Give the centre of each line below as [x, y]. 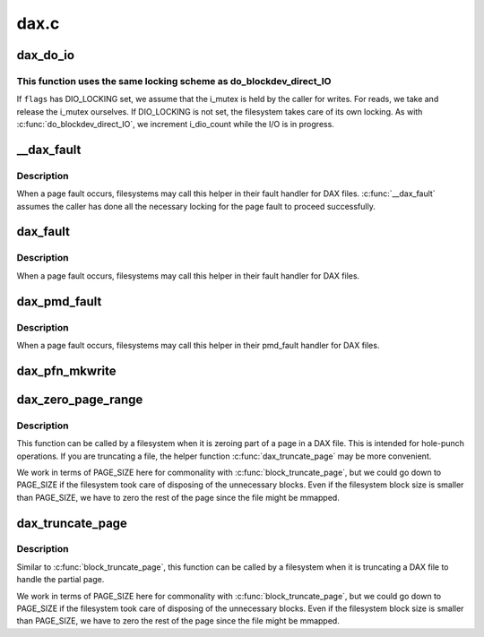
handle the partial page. [60, 580]
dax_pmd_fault [59, 301]
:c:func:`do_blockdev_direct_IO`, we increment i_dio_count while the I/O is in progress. [176, 125]
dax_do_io [46, 55]
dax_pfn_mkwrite [66, 370]
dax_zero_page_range [80, 399]
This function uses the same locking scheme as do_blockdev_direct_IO [174, 81]
